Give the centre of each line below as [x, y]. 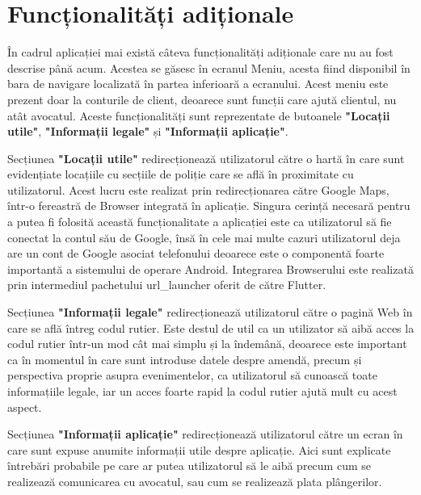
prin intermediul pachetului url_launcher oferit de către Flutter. [167, 285]
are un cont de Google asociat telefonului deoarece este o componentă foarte [196, 253]
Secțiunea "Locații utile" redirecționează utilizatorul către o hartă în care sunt [206, 158]
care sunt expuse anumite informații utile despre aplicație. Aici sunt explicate [199, 449]
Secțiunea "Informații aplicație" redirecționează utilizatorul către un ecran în [205, 434]
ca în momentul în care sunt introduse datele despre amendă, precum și [185, 359]
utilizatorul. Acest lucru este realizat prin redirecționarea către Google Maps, [198, 189]
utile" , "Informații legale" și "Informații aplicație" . [148, 131]
